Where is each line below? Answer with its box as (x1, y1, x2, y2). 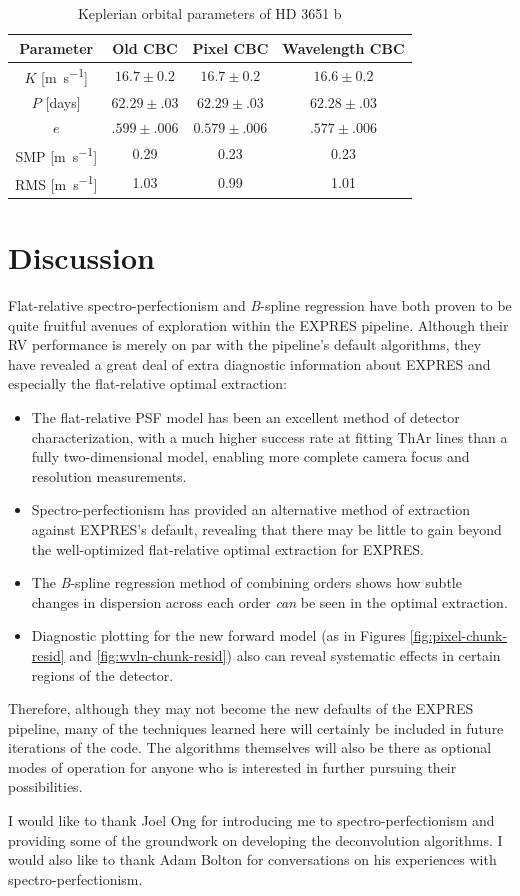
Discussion (8, 237, 155, 278)
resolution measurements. (31, 465, 187, 486)
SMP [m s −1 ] (15, 142, 98, 166)
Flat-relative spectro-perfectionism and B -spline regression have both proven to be (8, 295, 512, 315)
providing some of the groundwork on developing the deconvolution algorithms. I (8, 829, 503, 850)
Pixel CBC (192, 37, 269, 58)
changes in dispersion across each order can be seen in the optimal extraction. (31, 591, 508, 612)
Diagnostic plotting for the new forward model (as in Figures (31, 625, 406, 646)
